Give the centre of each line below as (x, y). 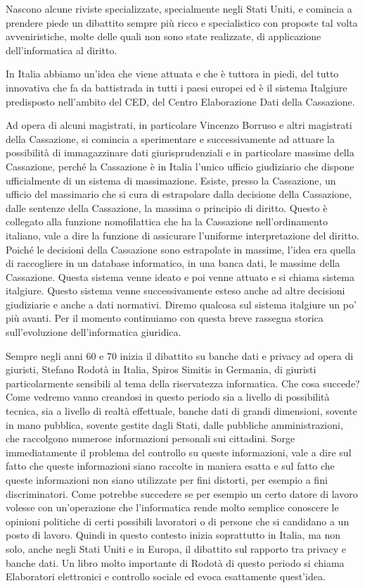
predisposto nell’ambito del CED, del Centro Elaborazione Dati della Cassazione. (180, 101)
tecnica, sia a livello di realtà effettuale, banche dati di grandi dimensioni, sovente (181, 411)
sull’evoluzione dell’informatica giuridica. (94, 332)
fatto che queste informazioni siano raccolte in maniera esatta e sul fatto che (170, 466)
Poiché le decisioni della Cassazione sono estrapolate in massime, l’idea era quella (181, 249)
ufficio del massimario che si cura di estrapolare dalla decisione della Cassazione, (179, 194)
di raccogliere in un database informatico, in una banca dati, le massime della (173, 263)
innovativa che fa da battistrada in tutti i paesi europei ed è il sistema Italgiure (177, 87)
